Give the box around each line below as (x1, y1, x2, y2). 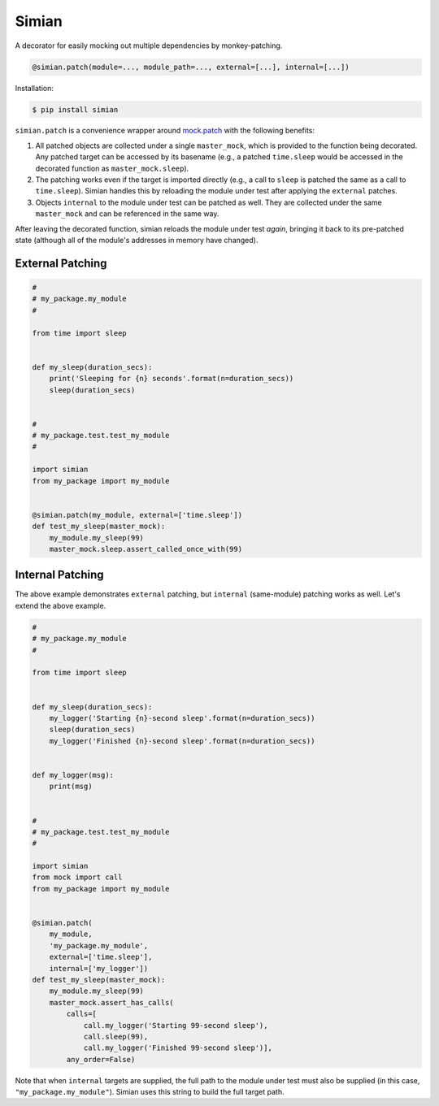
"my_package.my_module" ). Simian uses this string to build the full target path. (15, 1087, 285, 1097)
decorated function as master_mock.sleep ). (35, 163, 189, 173)
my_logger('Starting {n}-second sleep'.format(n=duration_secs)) (49, 713, 315, 722)
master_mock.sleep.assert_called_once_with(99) (49, 544, 243, 553)
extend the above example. (15, 601, 106, 610)
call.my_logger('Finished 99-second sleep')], (83, 1043, 272, 1052)
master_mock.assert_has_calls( (49, 998, 174, 1007)
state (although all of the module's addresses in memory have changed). (15, 236, 259, 245)
